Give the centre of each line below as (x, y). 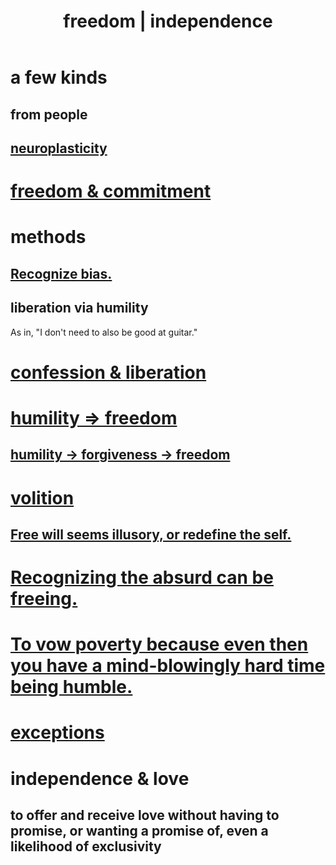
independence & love (100, 778)
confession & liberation (108, 372)
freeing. (44, 599)
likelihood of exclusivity (86, 846)
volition (42, 497)
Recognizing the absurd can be (142, 577)
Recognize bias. (61, 273)
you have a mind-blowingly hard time (168, 666)
